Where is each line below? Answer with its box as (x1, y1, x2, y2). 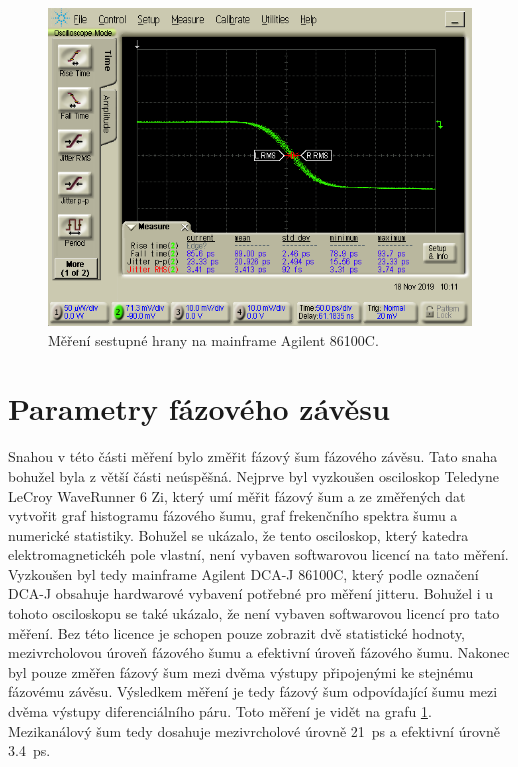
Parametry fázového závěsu (8, 388, 390, 429)
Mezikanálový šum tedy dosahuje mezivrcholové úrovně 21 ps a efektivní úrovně (8, 720, 500, 741)
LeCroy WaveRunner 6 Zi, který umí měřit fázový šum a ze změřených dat (8, 485, 466, 506)
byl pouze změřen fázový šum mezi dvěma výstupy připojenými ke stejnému (8, 661, 474, 682)
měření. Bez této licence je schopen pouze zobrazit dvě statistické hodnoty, (8, 622, 466, 643)
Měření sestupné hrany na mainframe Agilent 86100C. (48, 329, 379, 350)
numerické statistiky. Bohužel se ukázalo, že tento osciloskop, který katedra (8, 524, 469, 545)
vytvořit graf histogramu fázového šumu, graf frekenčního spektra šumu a (8, 505, 458, 526)
